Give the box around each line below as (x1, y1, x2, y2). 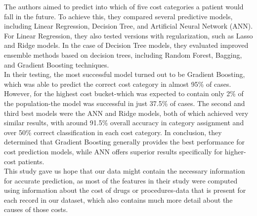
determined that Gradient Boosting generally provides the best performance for (4, 137, 245, 147)
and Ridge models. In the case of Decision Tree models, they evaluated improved (4, 40, 249, 50)
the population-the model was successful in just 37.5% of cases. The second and (4, 98, 245, 108)
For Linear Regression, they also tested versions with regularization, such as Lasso (4, 30, 253, 40)
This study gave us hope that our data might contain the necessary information (4, 166, 245, 176)
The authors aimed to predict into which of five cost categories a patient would (4, 1, 244, 11)
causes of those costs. (4, 204, 68, 215)
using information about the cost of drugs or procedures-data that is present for (4, 185, 246, 195)
